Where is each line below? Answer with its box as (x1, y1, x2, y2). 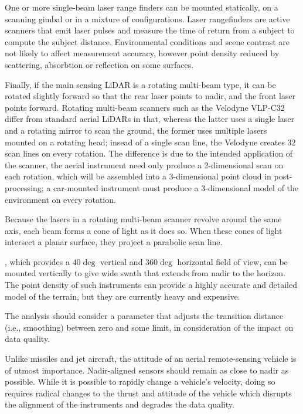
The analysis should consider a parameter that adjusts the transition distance (5, 310, 284, 322)
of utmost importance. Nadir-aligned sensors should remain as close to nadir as (5, 364, 289, 376)
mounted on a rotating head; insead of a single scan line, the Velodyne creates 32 (5, 135, 296, 148)
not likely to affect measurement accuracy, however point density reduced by (5, 47, 280, 59)
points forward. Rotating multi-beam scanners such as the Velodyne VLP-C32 (5, 101, 285, 113)
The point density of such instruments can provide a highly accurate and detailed (5, 279, 297, 291)
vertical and (100, 255, 143, 267)
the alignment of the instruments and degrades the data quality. (5, 398, 234, 410)
